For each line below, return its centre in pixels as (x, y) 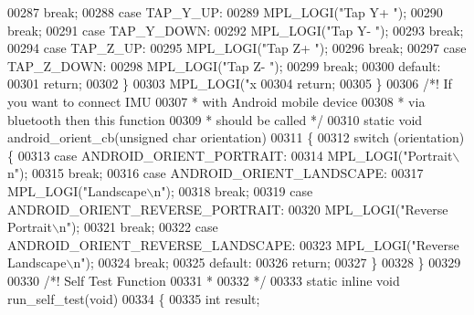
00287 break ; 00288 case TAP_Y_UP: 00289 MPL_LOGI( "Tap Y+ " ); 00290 (225, 12)
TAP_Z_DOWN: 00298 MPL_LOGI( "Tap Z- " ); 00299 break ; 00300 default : (224, 65)
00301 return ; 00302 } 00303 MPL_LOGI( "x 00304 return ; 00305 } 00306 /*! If (230, 84)
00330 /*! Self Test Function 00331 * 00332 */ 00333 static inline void (204, 280)
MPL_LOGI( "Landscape (77, 190)
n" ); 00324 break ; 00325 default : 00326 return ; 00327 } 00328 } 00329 (267, 262)
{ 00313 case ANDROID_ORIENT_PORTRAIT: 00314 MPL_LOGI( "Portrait (230, 155)
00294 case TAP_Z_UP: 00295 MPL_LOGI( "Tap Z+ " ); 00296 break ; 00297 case (237, 48)
